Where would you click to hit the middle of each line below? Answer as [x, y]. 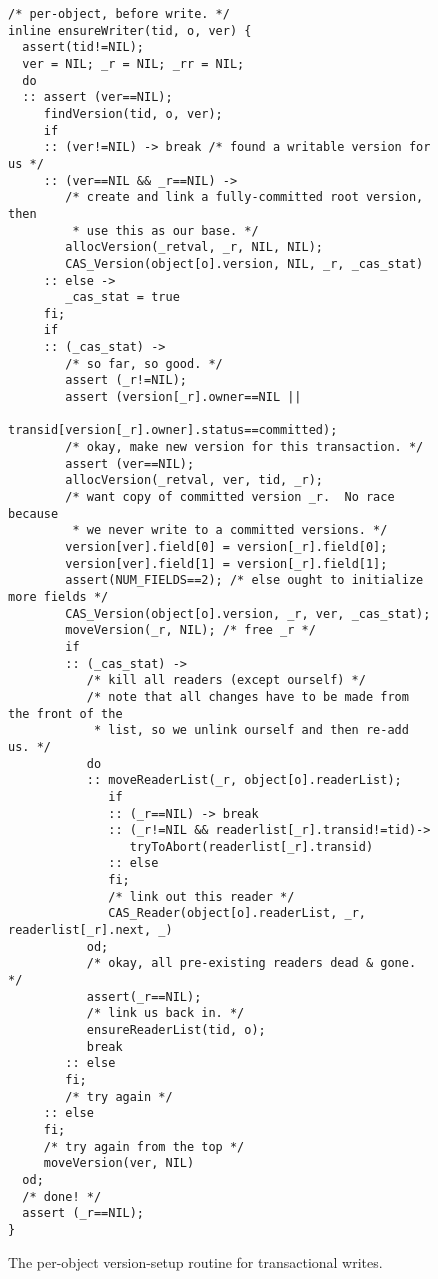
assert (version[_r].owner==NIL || [183, 397]
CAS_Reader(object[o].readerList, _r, [237, 913]
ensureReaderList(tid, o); [176, 1030]
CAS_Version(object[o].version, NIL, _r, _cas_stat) [244, 263]
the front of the [65, 713]
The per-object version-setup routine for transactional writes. [195, 1261]
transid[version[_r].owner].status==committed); [173, 430]
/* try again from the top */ [144, 1146]
